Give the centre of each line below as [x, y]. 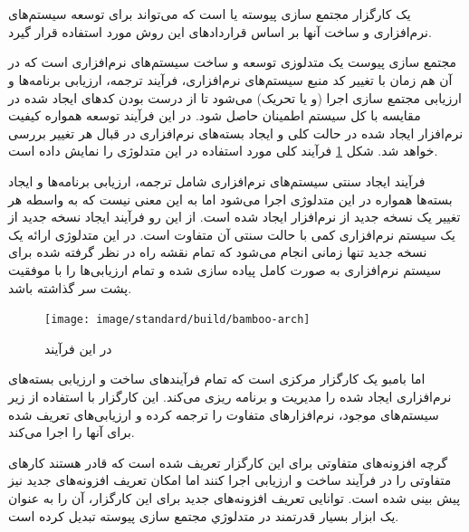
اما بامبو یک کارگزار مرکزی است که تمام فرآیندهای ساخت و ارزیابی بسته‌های [217, 379]
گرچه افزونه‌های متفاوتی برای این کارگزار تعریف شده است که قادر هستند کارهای [228, 462]
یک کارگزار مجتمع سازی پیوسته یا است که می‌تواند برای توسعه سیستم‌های [210, 14]
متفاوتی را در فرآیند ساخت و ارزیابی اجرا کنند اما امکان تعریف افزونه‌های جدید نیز [230, 480]
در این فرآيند [78, 348]
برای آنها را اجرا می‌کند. [72, 432]
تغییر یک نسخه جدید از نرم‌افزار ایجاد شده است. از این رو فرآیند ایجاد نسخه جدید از [234, 217]
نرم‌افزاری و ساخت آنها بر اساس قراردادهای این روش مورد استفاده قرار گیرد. [220, 31]
